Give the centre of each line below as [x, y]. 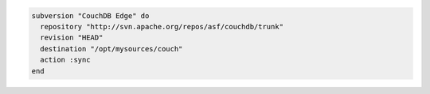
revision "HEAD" [72, 38]
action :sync [65, 60]
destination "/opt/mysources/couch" [111, 49]
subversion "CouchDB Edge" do [90, 15]
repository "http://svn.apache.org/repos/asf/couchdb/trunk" [162, 26]
